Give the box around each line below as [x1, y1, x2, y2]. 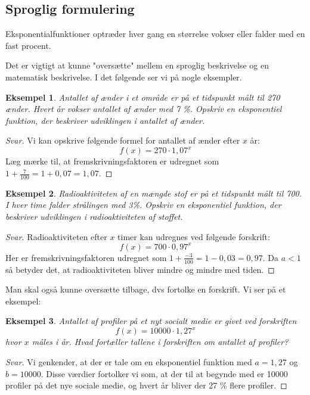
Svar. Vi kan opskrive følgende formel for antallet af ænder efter [5, 134, 240, 147]
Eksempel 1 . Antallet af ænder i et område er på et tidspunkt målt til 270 [5, 91, 280, 103]
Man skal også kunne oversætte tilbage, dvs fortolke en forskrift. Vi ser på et [5, 283, 286, 296]
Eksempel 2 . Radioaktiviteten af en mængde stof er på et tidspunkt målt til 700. [5, 186, 302, 199]
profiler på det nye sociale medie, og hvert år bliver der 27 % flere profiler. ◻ [5, 379, 287, 391]
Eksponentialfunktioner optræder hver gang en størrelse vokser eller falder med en [5, 27, 305, 40]
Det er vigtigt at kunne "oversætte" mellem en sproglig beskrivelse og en [5, 59, 269, 71]
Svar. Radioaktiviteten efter [5, 230, 107, 242]
